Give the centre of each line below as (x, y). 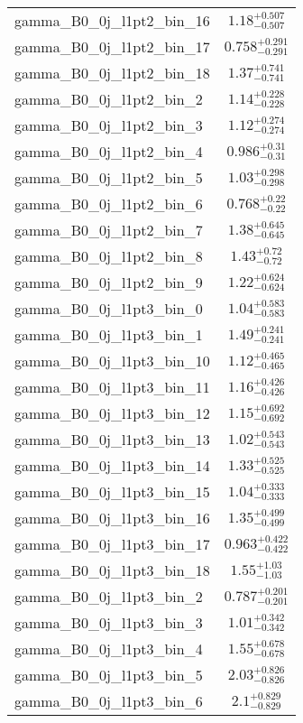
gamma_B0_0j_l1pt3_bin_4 (109, 649)
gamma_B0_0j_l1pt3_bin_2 (109, 596)
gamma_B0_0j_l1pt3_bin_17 (112, 544)
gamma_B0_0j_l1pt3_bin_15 (112, 491)
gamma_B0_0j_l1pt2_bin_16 (112, 20)
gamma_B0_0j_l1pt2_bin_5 (109, 177)
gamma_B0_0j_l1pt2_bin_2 (109, 99)
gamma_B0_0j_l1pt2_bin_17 (112, 46)
